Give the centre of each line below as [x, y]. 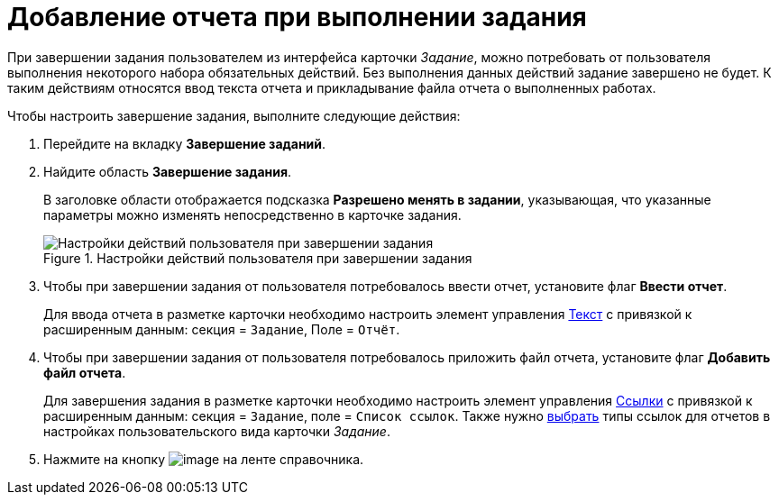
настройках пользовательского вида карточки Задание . [217, 431]
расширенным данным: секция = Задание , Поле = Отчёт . [222, 329]
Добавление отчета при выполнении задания [297, 17]
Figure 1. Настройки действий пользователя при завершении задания [258, 258]
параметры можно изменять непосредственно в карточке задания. [252, 214]
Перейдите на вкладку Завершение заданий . [185, 143]
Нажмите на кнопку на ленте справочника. [204, 459]
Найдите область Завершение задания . [168, 171]
